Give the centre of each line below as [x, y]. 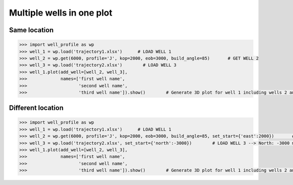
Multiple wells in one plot [61, 13]
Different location [36, 108]
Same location [31, 30]
